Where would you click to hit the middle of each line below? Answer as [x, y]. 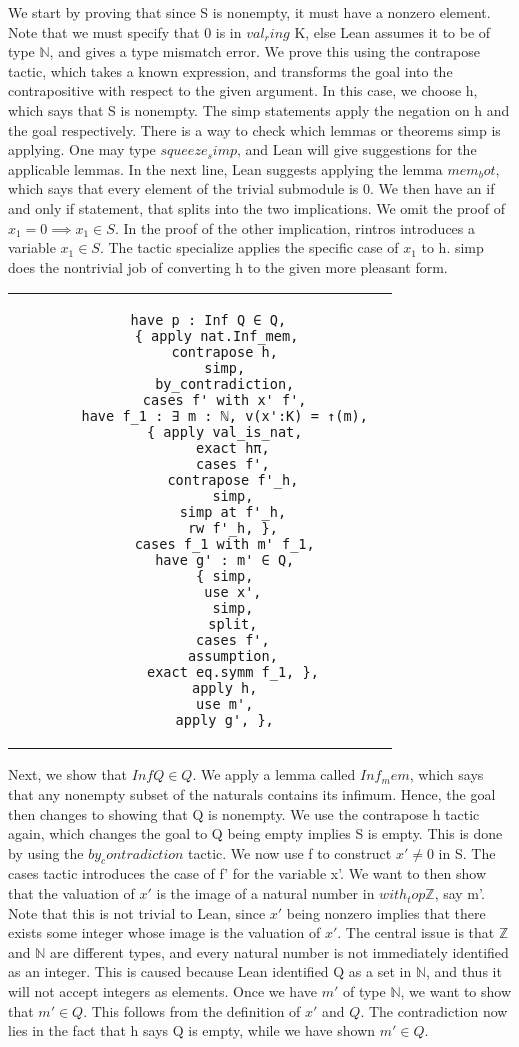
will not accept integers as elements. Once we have [162, 991]
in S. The [467, 852]
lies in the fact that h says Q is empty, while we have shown [192, 1030]
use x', [233, 592]
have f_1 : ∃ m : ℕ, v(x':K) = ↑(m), [224, 416]
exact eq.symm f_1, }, [232, 672]
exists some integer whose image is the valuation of [164, 932]
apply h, [224, 688]
